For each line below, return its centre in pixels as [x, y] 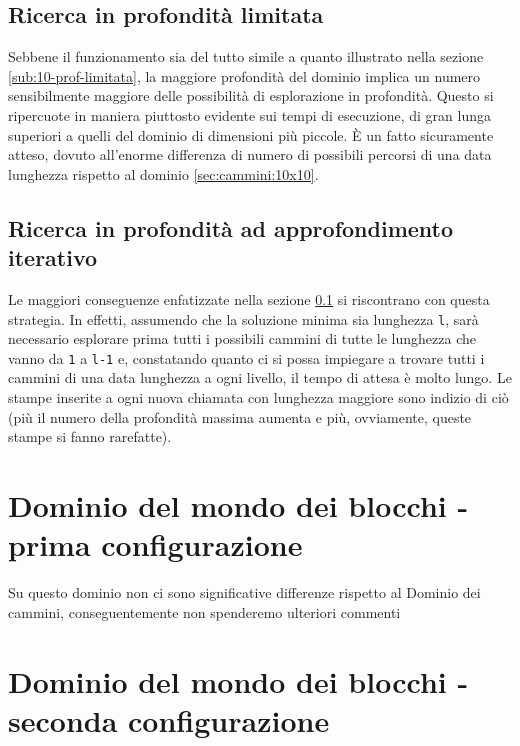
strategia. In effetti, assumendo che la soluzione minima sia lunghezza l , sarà [243, 318]
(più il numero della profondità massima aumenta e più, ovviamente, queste [240, 416]
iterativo [53, 257]
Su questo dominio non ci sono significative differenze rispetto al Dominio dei [244, 592]
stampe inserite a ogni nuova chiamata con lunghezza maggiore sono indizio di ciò [258, 397]
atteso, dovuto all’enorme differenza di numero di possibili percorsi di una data [250, 154]
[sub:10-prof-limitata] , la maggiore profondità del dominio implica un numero [244, 75]
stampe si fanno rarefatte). [90, 436]
